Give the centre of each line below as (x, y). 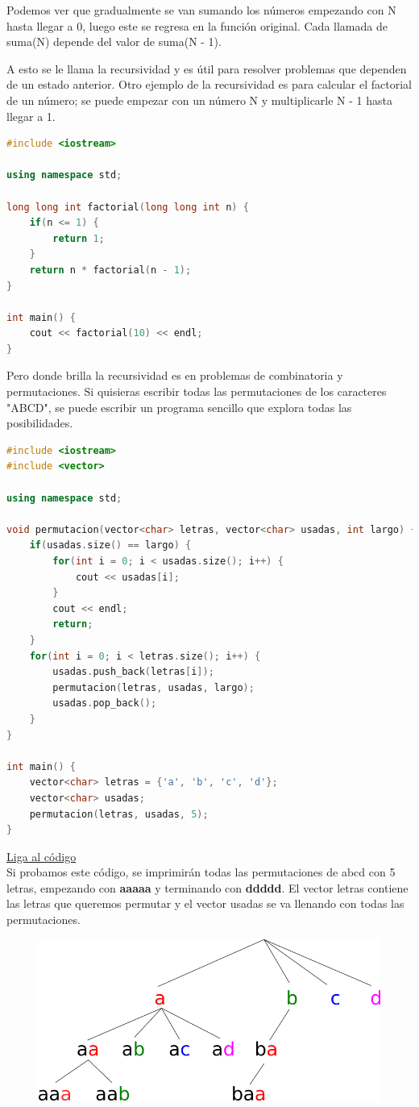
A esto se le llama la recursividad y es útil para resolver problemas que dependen (207, 68)
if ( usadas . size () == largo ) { (110, 545)
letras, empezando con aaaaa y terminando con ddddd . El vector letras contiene (207, 887)
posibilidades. (40, 423)
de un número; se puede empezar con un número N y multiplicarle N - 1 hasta (199, 100)
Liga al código (41, 856)
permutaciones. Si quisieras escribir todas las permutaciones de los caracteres (197, 391)
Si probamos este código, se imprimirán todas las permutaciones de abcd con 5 (201, 872)
